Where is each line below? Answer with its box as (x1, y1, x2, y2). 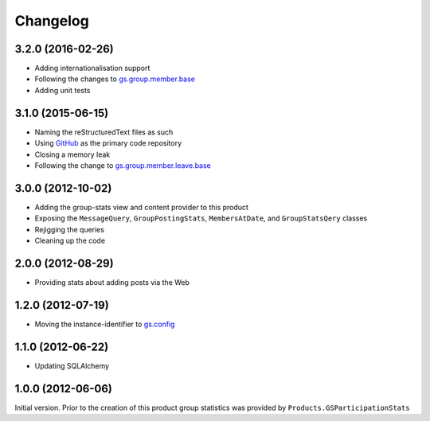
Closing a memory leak (34, 150, 111, 159)
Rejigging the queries (34, 224, 105, 234)
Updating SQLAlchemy (34, 361, 110, 370)
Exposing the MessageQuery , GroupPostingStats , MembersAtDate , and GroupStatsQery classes (34, 213, 368, 223)
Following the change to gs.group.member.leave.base (34, 160, 211, 170)
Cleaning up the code (34, 236, 106, 245)
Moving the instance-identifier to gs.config (34, 319, 175, 329)
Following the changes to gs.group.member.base (34, 74, 195, 84)
